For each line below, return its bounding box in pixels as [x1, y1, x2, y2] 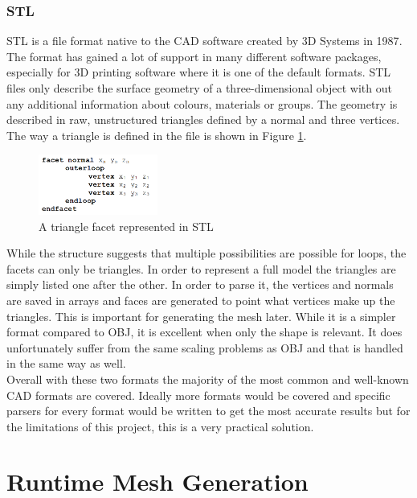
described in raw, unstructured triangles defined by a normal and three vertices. [6, 111, 400, 128]
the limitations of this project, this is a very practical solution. [6, 418, 314, 434]
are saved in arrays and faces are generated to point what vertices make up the [6, 291, 395, 308]
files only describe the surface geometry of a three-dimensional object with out [6, 80, 392, 96]
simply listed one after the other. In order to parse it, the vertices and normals [6, 276, 394, 293]
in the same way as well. [6, 355, 126, 372]
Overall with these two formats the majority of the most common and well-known [6, 370, 409, 387]
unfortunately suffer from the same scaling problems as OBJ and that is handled [6, 339, 403, 356]
